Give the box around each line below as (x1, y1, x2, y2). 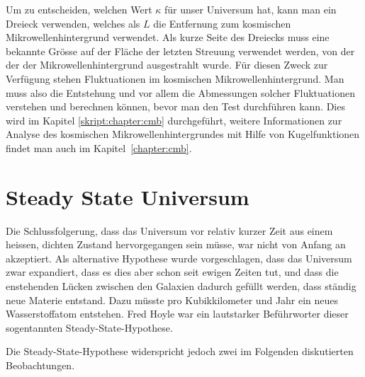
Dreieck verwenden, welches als (6, 16, 140, 30)
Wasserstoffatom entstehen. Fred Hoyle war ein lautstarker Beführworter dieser (6, 306, 349, 321)
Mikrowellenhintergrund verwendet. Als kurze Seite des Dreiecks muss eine (6, 30, 330, 45)
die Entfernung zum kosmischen (153, 16, 291, 30)
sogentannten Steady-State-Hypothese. (6, 320, 173, 335)
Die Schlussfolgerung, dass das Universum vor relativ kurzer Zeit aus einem (6, 223, 333, 238)
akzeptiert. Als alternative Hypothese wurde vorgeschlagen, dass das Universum (6, 250, 352, 265)
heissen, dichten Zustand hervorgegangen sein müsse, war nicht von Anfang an (6, 237, 346, 252)
